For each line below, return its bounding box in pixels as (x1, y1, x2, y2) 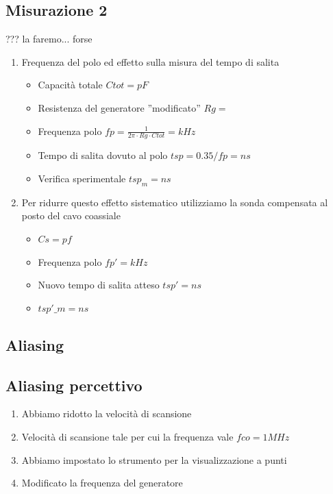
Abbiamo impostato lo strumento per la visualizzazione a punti (21, 452, 287, 467)
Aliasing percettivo (5, 374, 143, 395)
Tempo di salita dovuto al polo (38, 148, 168, 162)
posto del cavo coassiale (21, 208, 121, 223)
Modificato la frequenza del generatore (21, 476, 183, 490)
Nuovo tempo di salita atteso (38, 277, 160, 292)
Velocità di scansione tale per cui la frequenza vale (21, 429, 234, 443)
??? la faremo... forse (5, 32, 92, 46)
